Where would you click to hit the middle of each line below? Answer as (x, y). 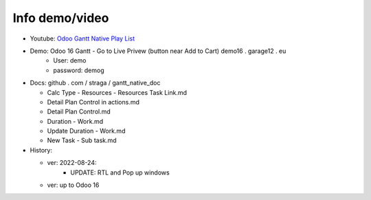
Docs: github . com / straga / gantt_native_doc (95, 83)
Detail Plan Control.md (79, 112)
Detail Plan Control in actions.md (93, 102)
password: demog (79, 70)
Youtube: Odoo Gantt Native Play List (82, 38)
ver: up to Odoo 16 (73, 185)
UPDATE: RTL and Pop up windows (120, 173)
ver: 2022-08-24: (72, 163)
